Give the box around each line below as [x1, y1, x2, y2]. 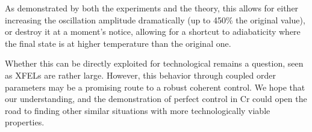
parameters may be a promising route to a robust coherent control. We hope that [5, 80, 305, 93]
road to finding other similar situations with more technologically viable [5, 104, 270, 116]
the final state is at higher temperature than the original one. [5, 37, 231, 49]
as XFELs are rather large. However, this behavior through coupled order [5, 68, 276, 81]
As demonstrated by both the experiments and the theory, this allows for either [5, 2, 299, 14]
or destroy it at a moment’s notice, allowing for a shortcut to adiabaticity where [5, 25, 301, 38]
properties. [5, 116, 45, 128]
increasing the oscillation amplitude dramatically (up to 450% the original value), [5, 13, 305, 26]
